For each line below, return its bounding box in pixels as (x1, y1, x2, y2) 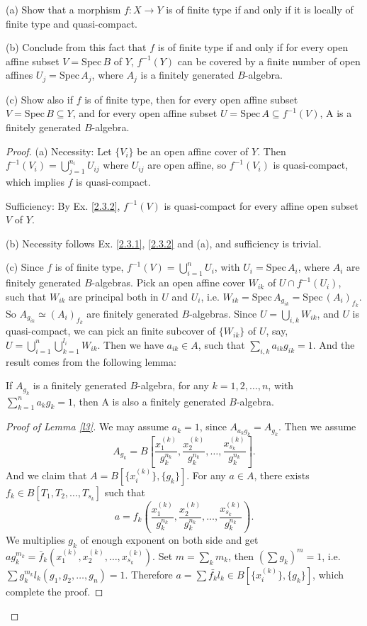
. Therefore (125, 566, 173, 581)
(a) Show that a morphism (6, 2, 121, 16)
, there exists (254, 467, 310, 482)
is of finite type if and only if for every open (157, 40, 349, 55)
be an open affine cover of (137, 143, 249, 158)
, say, (266, 323, 288, 338)
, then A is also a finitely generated (72, 393, 226, 408)
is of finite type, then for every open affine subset (84, 91, 298, 106)
